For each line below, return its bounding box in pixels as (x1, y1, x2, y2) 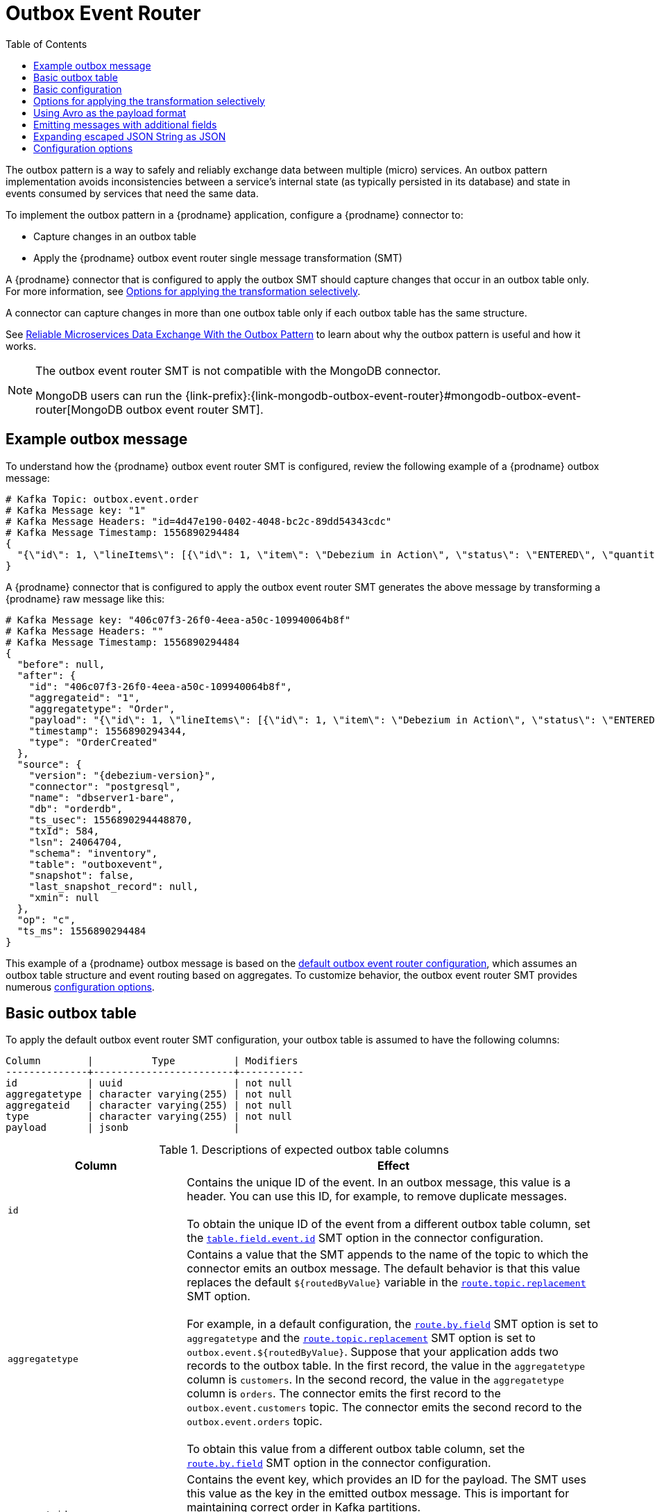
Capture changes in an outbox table (33, 230, 196, 242)
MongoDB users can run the (35, 388, 182, 403)
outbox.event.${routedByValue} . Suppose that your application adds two (187, 1345, 559, 1359)
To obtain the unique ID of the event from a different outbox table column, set (187, 1217, 590, 1232)
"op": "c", (17, 914, 76, 925)
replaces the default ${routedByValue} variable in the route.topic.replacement (187, 1275, 586, 1290)
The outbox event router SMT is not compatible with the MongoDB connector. (35, 363, 441, 378)
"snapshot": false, (28, 869, 135, 881)
